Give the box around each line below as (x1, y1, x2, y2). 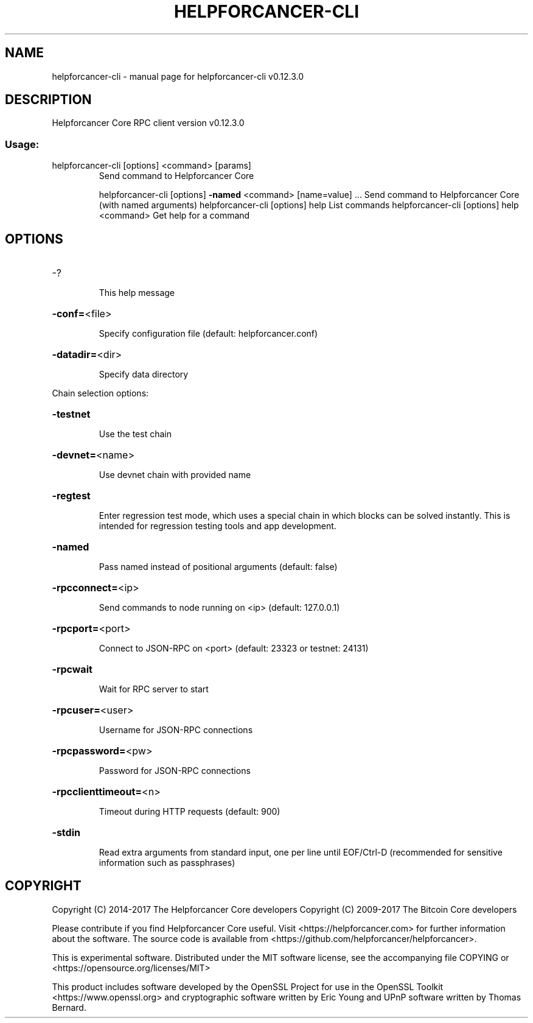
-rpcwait (52, 663, 92, 676)
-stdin (52, 826, 80, 839)
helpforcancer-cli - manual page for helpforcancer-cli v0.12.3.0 (52, 71, 304, 82)
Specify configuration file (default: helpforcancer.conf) (99, 328, 318, 339)
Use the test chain (99, 429, 172, 440)
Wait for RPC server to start (99, 684, 209, 695)
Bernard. (52, 1002, 86, 1013)
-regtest (52, 490, 91, 502)
